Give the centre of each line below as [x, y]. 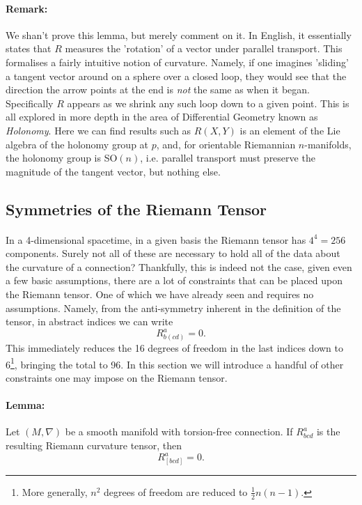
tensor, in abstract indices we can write [89, 321]
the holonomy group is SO [62, 158]
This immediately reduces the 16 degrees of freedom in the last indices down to [175, 348]
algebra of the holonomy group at [77, 144]
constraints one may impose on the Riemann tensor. [117, 377]
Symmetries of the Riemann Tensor [136, 209]
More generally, [55, 491]
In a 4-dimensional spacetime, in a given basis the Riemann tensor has [156, 239]
